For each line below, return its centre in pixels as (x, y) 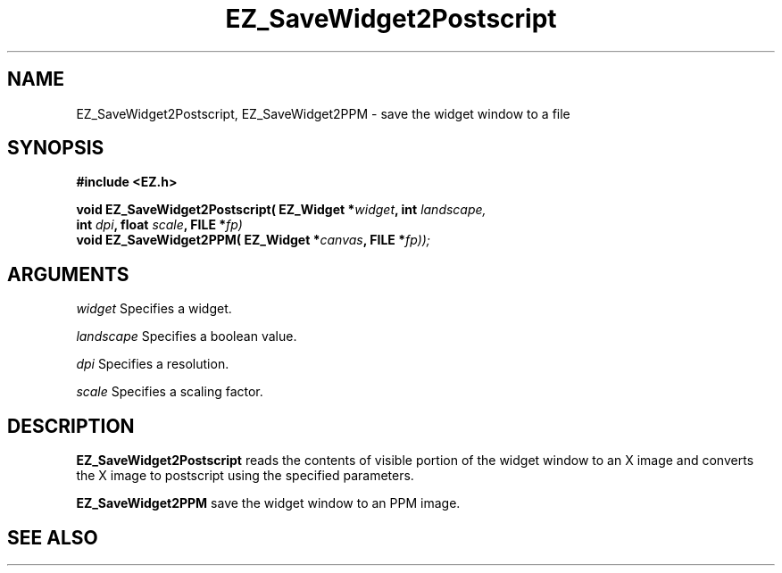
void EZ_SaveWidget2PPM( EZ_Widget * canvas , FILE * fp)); (254, 240)
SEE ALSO (53, 537)
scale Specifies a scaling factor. (170, 392)
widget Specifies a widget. (154, 309)
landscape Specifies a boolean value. (187, 336)
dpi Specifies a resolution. (153, 364)
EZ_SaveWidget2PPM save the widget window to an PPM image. (268, 503)
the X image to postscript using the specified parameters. (245, 476)
